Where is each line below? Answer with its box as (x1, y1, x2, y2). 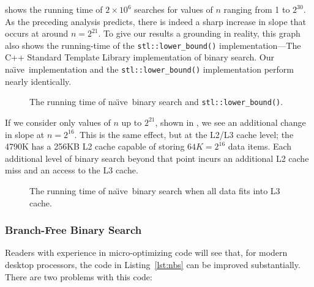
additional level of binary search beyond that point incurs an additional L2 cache (5, 151, 309, 164)
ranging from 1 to (223, 3, 290, 15)
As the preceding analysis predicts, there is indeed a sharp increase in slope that (5, 15, 306, 27)
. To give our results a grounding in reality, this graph (98, 27, 301, 40)
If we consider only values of (5, 115, 111, 128)
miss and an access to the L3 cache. (5, 164, 138, 176)
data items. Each (228, 140, 292, 153)
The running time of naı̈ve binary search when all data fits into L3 (29, 184, 280, 197)
